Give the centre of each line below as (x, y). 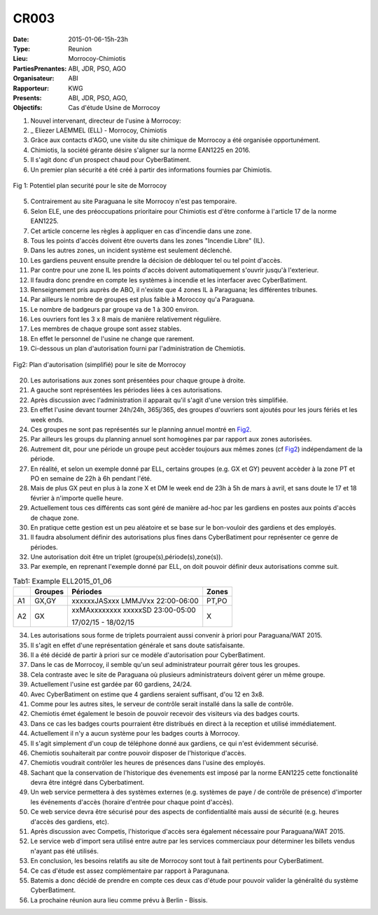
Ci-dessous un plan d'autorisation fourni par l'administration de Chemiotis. (138, 349)
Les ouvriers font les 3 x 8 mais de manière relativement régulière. (126, 319)
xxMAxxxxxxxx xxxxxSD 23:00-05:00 (133, 610)
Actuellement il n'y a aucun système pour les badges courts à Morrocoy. (135, 734)
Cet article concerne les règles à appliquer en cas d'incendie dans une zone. (141, 231)
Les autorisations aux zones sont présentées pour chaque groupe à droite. (138, 380)
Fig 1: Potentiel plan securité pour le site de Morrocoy (90, 186)
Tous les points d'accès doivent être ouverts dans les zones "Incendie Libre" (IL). (148, 240)
